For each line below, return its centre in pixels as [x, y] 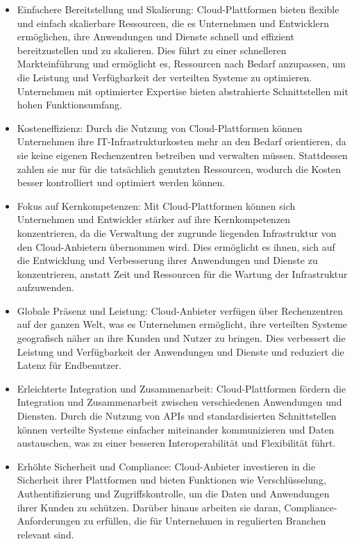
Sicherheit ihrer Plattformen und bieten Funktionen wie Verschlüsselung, [171, 480]
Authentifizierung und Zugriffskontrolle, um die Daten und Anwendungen [173, 493]
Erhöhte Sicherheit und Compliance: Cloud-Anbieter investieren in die [166, 466]
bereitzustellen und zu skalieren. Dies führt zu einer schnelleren [152, 50]
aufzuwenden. [45, 287]
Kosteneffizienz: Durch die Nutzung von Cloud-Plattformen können [160, 127]
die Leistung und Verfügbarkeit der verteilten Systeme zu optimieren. [165, 77]
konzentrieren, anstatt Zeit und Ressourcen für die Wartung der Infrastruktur [182, 273]
